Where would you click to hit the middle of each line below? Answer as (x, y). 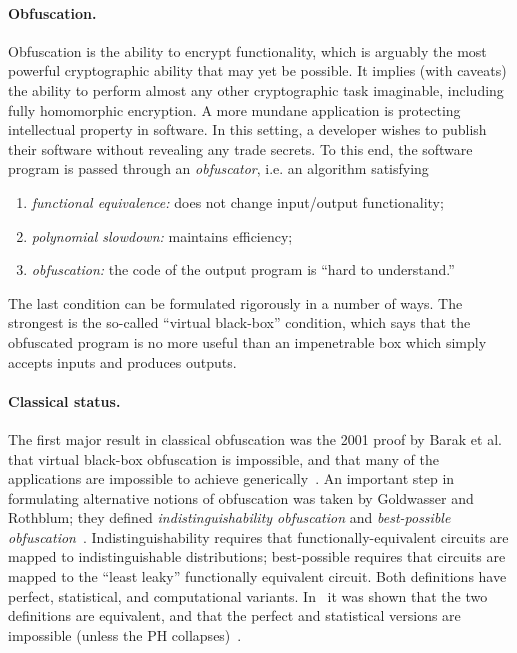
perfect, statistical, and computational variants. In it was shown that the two (248, 595)
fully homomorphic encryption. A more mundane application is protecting (234, 109)
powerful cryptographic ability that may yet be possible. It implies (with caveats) (257, 70)
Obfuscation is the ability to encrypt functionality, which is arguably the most (247, 50)
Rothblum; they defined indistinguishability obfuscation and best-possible (229, 517)
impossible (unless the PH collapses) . (125, 634)
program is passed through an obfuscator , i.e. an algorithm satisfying (218, 168)
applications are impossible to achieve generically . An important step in (231, 478)
